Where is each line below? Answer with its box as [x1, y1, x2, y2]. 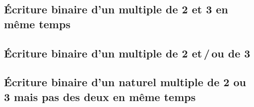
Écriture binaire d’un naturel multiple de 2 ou [4, 74, 246, 90]
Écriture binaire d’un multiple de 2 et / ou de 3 [4, 45, 251, 60]
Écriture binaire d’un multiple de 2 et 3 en [4, 1, 228, 17]
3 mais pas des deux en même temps [4, 89, 196, 104]
